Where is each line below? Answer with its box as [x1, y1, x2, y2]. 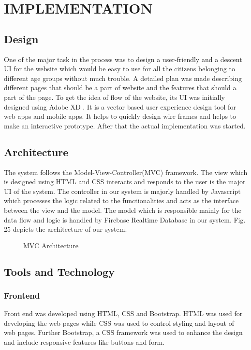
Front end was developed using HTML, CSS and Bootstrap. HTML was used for [4, 308, 243, 318]
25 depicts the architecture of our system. [4, 224, 127, 234]
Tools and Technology [4, 264, 115, 279]
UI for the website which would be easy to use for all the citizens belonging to [4, 64, 235, 74]
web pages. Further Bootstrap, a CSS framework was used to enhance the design [4, 327, 243, 337]
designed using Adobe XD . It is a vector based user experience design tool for [4, 101, 236, 111]
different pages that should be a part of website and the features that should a [4, 82, 236, 93]
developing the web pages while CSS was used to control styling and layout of [4, 318, 234, 328]
